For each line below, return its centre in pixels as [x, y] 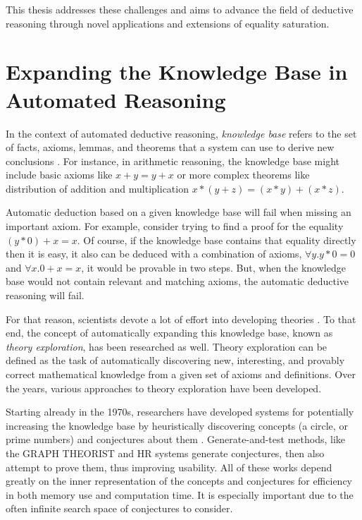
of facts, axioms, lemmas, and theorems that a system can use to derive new [170, 147]
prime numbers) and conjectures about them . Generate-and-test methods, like [176, 439]
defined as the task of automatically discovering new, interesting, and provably [175, 360]
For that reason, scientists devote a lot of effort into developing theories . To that [181, 319]
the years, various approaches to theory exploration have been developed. [164, 388]
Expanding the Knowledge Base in [177, 72]
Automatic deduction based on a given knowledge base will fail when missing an [179, 212]
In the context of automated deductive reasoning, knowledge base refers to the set [181, 133]
